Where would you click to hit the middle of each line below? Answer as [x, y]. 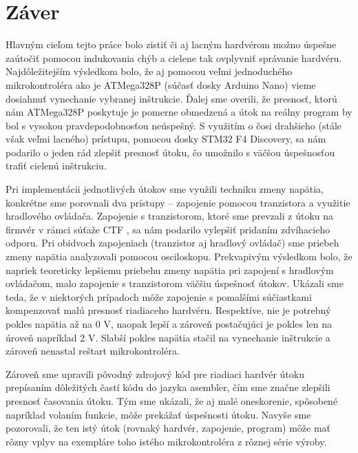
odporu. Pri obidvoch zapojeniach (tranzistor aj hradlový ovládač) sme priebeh [172, 243]
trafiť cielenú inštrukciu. [56, 166]
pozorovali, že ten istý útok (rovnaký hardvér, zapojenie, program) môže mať [168, 428]
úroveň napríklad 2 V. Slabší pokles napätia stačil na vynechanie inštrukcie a [168, 337]
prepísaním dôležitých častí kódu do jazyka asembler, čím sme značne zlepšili [168, 387]
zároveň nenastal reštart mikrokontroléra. [93, 351]
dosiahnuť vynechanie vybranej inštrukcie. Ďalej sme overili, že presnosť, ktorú [171, 98]
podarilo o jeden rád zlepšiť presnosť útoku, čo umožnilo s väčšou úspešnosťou [170, 152]
